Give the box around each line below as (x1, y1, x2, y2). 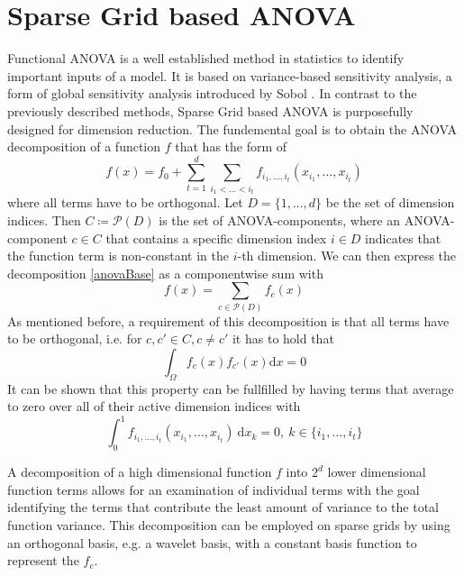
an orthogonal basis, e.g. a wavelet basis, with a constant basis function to (7, 533, 417, 552)
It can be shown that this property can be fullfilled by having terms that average (7, 379, 454, 398)
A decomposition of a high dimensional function (7, 462, 272, 481)
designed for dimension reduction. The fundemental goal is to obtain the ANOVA (7, 119, 457, 138)
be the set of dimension (325, 193, 455, 212)
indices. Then (7, 211, 81, 230)
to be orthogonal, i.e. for (7, 329, 142, 348)
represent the (7, 551, 79, 570)
